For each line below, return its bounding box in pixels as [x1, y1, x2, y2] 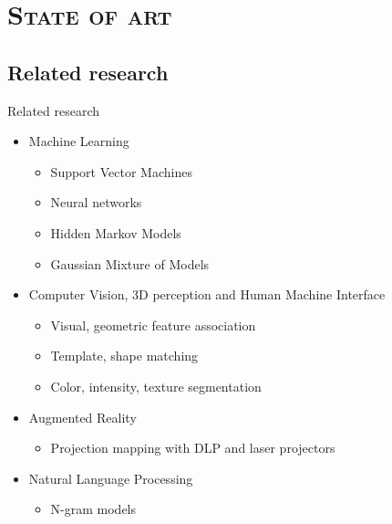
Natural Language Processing [28, 468, 193, 487]
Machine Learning [28, 131, 129, 151]
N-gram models [50, 499, 137, 519]
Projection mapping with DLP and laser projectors [50, 438, 335, 457]
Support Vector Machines [50, 162, 192, 181]
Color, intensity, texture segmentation [50, 376, 262, 395]
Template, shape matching [50, 346, 199, 365]
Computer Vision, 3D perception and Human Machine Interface [28, 285, 386, 304]
